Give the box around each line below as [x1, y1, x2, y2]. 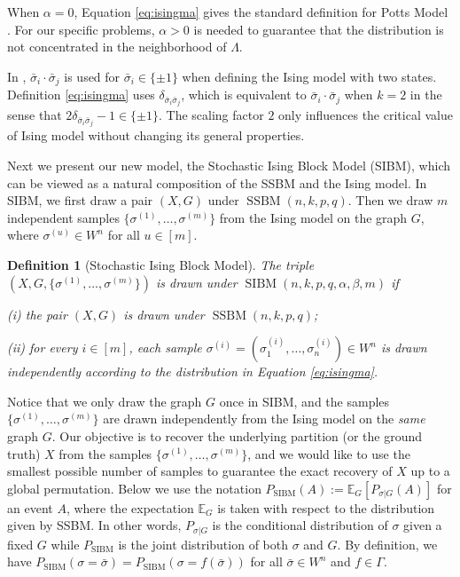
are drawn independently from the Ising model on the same [103, 409, 425, 428]
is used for [64, 67, 121, 85]
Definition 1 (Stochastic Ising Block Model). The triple [7, 255, 315, 273]
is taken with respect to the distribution [217, 498, 435, 517]
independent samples [7, 208, 120, 226]
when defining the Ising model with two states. [182, 67, 437, 85]
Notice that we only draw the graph [7, 391, 202, 410]
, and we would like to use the [247, 444, 410, 462]
